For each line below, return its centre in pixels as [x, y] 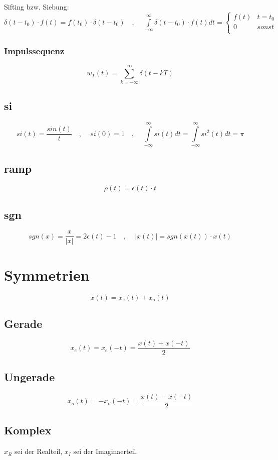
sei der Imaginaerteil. [106, 451]
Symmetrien [47, 274]
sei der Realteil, [38, 451]
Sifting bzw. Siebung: [37, 7]
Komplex [28, 430]
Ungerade [30, 377]
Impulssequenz [34, 51]
